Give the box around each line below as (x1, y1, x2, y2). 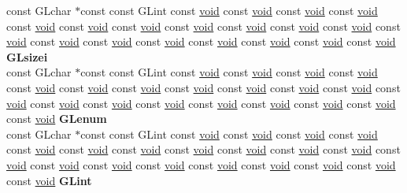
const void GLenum (6, 110, 107, 127)
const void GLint (6, 172, 92, 188)
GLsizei (6, 48, 48, 65)
